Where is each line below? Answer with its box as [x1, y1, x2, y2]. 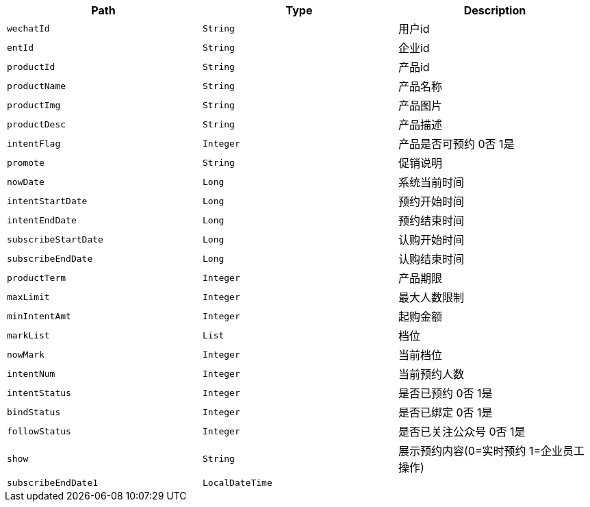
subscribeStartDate [7, 234, 103, 245]
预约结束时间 [398, 214, 464, 227]
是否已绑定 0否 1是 [398, 406, 493, 419]
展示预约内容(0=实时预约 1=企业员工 [398, 444, 585, 458]
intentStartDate [7, 195, 88, 206]
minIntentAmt [7, 310, 71, 321]
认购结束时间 [398, 252, 464, 266]
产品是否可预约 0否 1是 [398, 137, 515, 151]
